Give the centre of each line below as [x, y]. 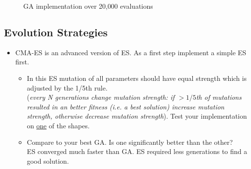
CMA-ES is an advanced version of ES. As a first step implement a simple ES [131, 52]
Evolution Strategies [56, 32]
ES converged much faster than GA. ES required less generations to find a [137, 151]
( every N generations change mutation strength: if [101, 97]
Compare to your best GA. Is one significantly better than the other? [130, 142]
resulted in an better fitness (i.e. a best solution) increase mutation [125, 106]
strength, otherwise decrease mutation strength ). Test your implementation [137, 116]
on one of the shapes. [58, 125]
